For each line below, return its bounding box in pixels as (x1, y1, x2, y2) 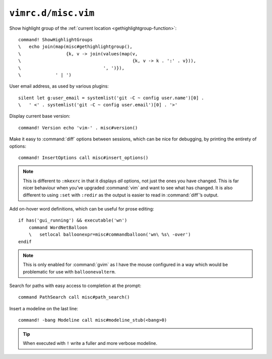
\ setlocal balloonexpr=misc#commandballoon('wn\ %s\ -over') (28, 232, 191, 238)
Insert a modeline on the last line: (9, 305, 78, 312)
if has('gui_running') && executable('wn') (18, 218, 127, 224)
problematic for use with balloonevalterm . (23, 268, 116, 274)
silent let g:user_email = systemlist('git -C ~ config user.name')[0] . (18, 95, 205, 101)
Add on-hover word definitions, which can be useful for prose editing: (9, 205, 155, 211)
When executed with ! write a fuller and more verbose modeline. (23, 340, 158, 346)
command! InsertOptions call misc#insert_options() (18, 155, 149, 161)
